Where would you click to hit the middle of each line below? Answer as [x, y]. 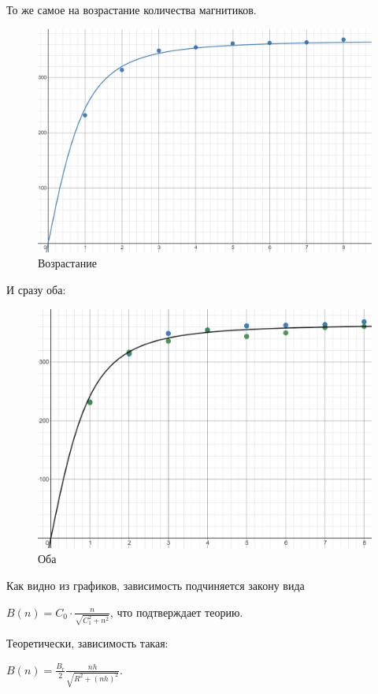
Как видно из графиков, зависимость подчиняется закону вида [156, 585]
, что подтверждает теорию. [176, 612]
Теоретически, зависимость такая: [87, 643]
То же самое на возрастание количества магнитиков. [132, 9]
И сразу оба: [36, 289]
